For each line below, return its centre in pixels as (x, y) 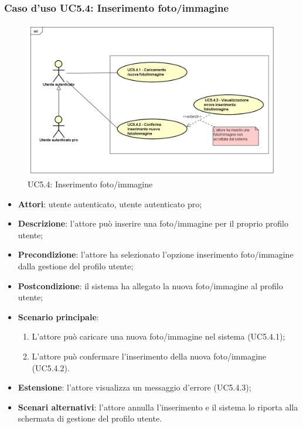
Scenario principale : (58, 316)
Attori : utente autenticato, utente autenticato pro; (110, 203)
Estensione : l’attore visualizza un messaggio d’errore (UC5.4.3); (135, 387)
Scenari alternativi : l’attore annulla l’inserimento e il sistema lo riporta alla (158, 407)
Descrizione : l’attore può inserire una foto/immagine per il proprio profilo (153, 223)
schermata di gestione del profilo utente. (90, 418)
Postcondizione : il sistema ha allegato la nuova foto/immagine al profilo (150, 285)
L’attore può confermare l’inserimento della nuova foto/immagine (149, 356)
